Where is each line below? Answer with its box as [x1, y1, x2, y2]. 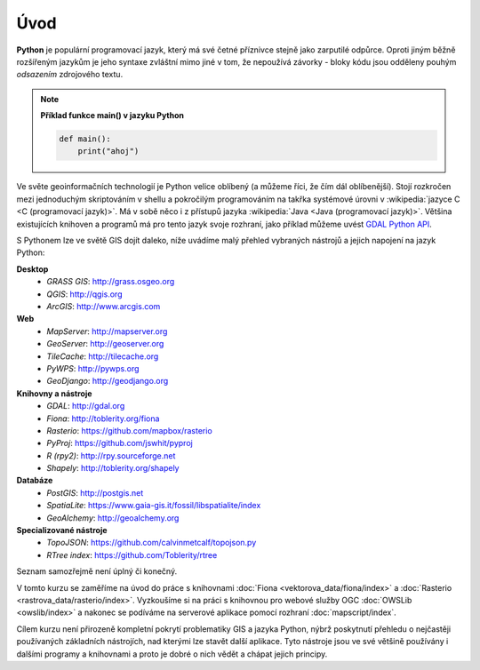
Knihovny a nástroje [16, 387, 92, 399]
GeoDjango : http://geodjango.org [46, 376, 169, 387]
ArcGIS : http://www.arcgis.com [46, 300, 161, 311]
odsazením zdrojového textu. [16, 69, 124, 80]
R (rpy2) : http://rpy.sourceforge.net [46, 450, 176, 461]
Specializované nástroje [16, 525, 108, 536]
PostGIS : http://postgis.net [46, 487, 144, 498]
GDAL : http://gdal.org [46, 401, 125, 411]
